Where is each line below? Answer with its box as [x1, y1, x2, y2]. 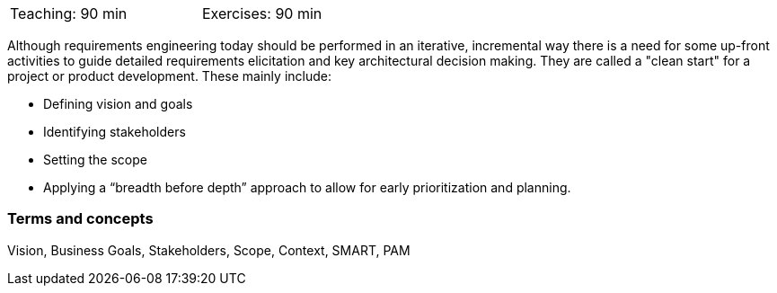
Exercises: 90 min [202, 4, 322, 22]
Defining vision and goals [43, 96, 193, 111]
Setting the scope [43, 152, 147, 167]
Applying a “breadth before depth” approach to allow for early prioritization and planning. [43, 180, 571, 195]
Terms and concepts [7, 209, 154, 228]
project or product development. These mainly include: [7, 68, 331, 84]
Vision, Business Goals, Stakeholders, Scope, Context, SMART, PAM [7, 242, 411, 258]
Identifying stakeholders [43, 124, 186, 139]
